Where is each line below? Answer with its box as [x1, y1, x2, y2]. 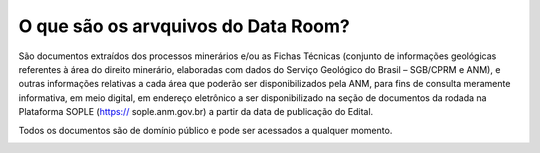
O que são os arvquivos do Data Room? [18, 15, 350, 37]
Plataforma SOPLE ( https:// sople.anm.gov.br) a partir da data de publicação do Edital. [18, 106, 374, 118]
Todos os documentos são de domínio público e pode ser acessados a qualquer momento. [18, 124, 393, 136]
